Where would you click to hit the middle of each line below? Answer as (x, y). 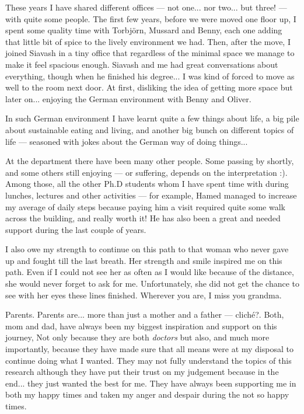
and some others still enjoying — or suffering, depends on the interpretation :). (146, 172)
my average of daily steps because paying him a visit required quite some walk (145, 206)
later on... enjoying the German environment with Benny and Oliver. (128, 98)
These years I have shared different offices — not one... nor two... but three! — (146, 7)
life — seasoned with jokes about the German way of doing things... (127, 141)
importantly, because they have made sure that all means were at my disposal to (149, 349)
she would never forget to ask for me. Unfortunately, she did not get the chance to (152, 283)
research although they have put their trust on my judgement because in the (142, 372)
